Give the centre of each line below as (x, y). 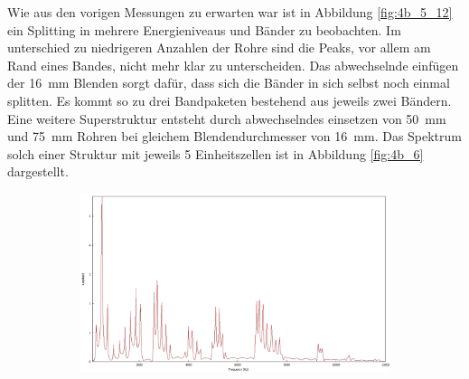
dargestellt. (38, 171)
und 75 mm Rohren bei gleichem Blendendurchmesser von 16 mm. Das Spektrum (235, 136)
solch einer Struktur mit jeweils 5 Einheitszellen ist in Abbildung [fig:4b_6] (216, 153)
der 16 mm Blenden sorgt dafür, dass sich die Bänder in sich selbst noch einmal (229, 83)
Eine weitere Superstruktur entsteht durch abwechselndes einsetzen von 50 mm (227, 118)
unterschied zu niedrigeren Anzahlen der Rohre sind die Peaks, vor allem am (219, 47)
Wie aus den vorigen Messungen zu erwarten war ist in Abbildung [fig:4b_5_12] (230, 12)
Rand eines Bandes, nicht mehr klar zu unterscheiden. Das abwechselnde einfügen (233, 65)
